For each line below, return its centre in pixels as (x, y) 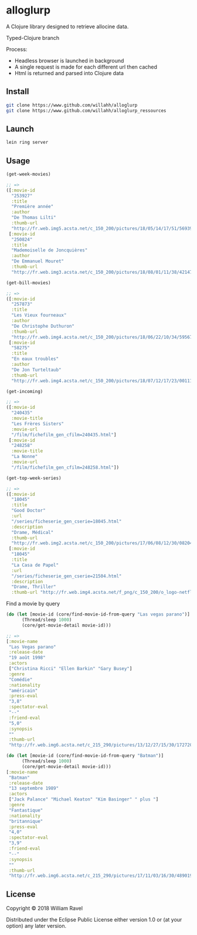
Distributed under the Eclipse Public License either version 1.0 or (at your (94, 920)
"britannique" (26, 821)
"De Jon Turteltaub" (36, 370)
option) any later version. (36, 926)
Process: (17, 49)
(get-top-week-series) (34, 478)
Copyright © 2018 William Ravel (45, 909)
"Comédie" (21, 680)
